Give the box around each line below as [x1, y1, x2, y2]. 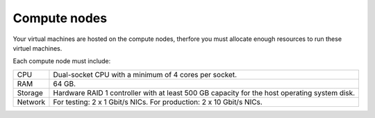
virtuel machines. [12, 44, 62, 52]
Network [17, 97, 46, 107]
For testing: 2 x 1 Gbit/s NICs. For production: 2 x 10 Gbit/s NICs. [53, 97, 263, 107]
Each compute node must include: [12, 57, 111, 65]
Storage [17, 87, 43, 97]
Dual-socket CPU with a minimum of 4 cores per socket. [53, 69, 237, 79]
